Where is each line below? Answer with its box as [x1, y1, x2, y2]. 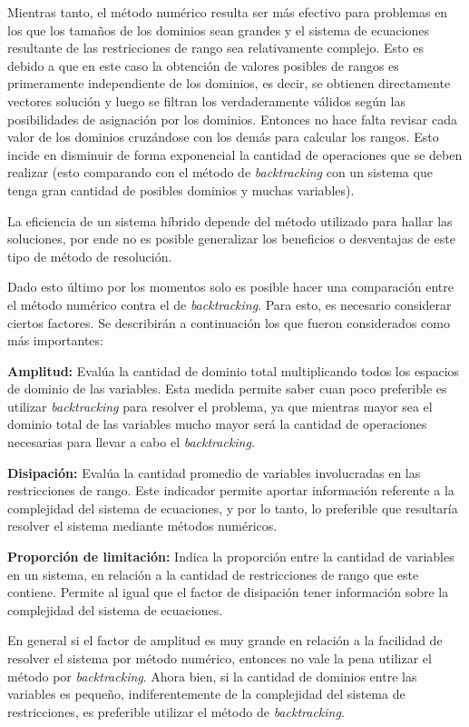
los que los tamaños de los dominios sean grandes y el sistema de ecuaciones [7, 20, 430, 39]
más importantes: [7, 331, 103, 350]
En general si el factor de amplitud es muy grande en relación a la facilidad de [7, 631, 443, 650]
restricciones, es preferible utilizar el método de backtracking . [7, 702, 345, 721]
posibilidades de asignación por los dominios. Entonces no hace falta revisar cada [7, 109, 457, 128]
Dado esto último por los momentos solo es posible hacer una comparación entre [7, 277, 454, 296]
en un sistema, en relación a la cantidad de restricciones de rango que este [7, 564, 419, 583]
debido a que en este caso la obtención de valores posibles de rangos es [7, 55, 399, 75]
